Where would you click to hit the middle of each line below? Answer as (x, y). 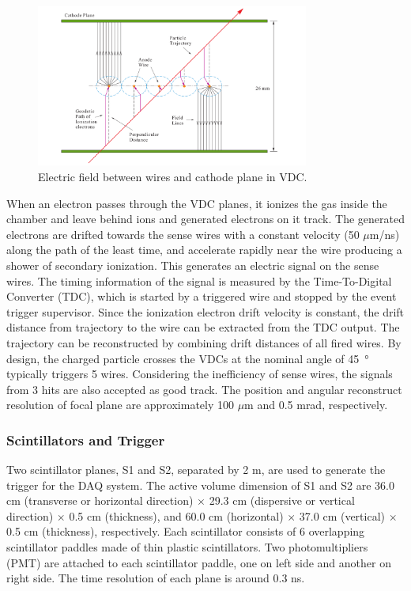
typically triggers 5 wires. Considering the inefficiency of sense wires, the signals (200, 374)
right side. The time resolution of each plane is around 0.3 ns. (156, 578)
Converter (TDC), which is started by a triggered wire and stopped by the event (202, 296)
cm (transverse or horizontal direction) (100, 500)
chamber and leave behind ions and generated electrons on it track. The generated (205, 219)
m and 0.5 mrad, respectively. (316, 405)
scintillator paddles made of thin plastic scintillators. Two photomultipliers (187, 547)
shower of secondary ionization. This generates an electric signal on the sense (193, 265)
